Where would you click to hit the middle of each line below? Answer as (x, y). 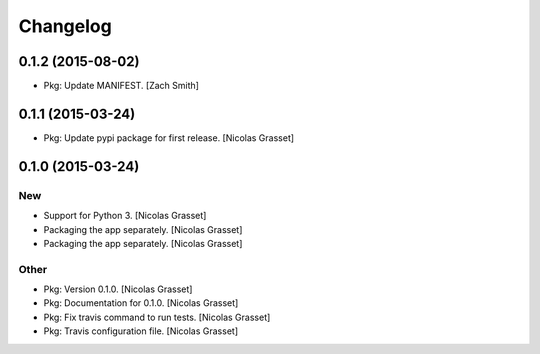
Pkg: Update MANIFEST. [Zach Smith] (121, 86)
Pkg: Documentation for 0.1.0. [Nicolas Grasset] (141, 303)
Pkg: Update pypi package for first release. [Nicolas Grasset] (169, 137)
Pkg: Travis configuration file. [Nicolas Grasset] (141, 331)
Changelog (65, 26)
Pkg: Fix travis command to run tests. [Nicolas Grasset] (157, 317)
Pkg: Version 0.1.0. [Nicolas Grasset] (118, 289)
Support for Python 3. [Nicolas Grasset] (125, 216)
